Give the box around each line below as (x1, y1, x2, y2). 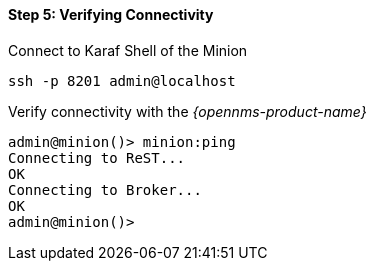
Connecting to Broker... (8, 181, 202, 198)
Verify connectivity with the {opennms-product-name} (8, 102, 367, 120)
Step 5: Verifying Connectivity (8, 6, 214, 23)
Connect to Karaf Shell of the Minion (8, 41, 248, 59)
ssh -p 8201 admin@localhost (8, 72, 236, 89)
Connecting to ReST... (8, 149, 186, 166)
